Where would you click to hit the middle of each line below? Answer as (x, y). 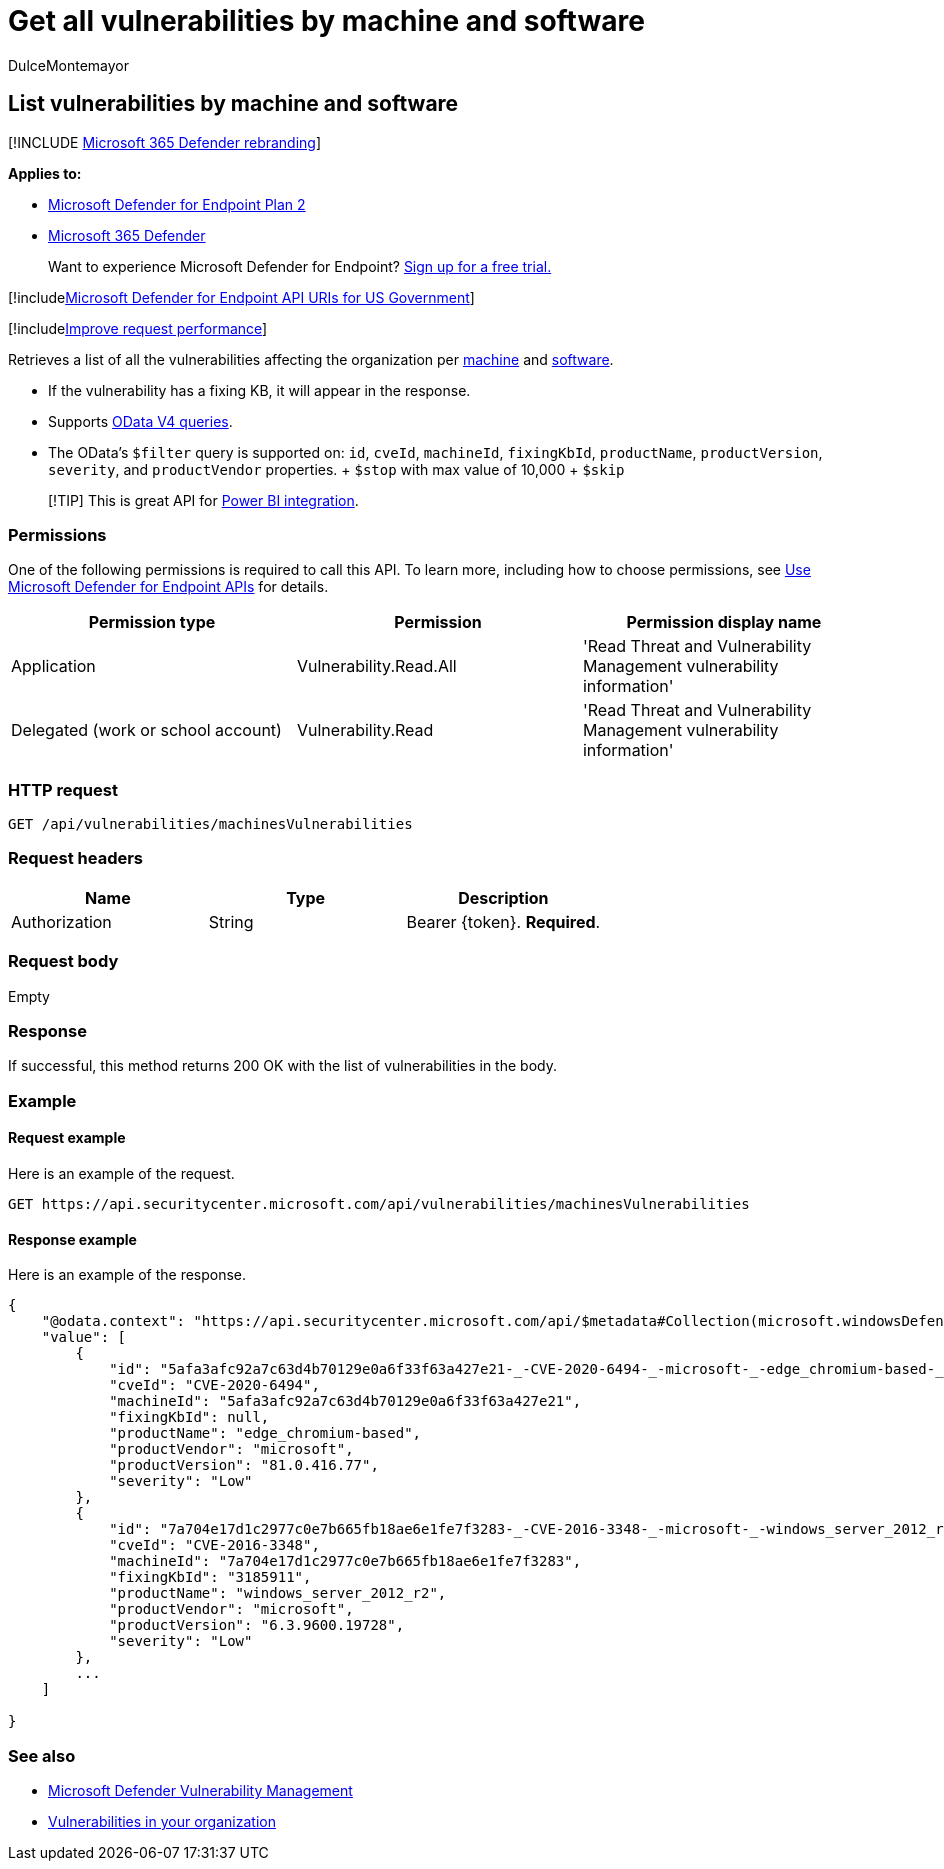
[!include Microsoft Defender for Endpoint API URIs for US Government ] (241, 297)
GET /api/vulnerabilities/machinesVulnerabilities (210, 824)
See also (42, 1755)
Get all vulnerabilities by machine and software (326, 21)
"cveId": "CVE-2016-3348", (214, 1545)
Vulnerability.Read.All (376, 666)
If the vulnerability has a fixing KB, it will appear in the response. (259, 390)
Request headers (76, 858)
